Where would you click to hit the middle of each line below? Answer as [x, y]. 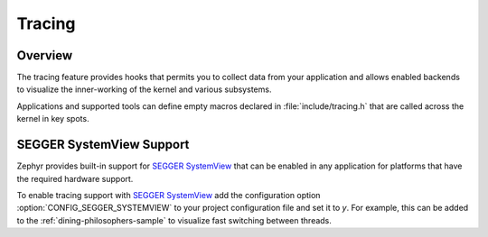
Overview [45, 55]
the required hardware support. [75, 178]
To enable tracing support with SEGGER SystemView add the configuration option [169, 195]
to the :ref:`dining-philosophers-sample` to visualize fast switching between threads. [174, 220]
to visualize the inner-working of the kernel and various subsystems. [144, 89]
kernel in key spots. [53, 119]
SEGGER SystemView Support [103, 145]
